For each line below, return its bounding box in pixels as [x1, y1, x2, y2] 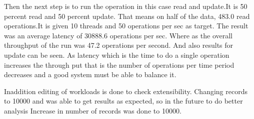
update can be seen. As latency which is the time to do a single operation [4, 49, 229, 60]
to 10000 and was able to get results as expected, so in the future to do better [4, 96, 243, 106]
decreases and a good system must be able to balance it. [4, 69, 176, 80]
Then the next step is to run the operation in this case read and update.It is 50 [4, 1, 247, 11]
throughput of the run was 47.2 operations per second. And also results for [4, 40, 233, 50]
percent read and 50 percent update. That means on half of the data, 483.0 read [4, 10, 250, 21]
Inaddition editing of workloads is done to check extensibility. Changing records [4, 86, 247, 96]
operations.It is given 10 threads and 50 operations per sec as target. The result [4, 20, 248, 31]
